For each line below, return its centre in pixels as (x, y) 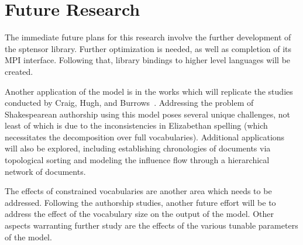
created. (19, 71)
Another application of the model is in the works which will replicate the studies (149, 91)
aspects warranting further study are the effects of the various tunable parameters (151, 225)
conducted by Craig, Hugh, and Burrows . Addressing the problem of (129, 103)
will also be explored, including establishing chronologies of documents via (138, 148)
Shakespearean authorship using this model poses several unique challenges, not (148, 114)
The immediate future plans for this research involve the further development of (148, 37)
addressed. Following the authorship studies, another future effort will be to (140, 202)
